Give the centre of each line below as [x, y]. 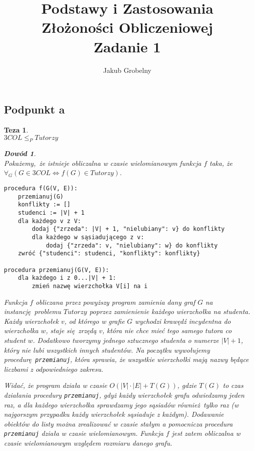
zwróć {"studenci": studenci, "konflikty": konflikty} [109, 254]
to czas [233, 385]
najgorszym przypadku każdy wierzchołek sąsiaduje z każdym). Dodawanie [114, 414]
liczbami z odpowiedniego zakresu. [54, 369]
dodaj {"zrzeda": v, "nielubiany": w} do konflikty [132, 245]
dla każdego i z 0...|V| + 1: [67, 278]
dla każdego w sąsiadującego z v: [88, 237]
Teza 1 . [16, 129]
